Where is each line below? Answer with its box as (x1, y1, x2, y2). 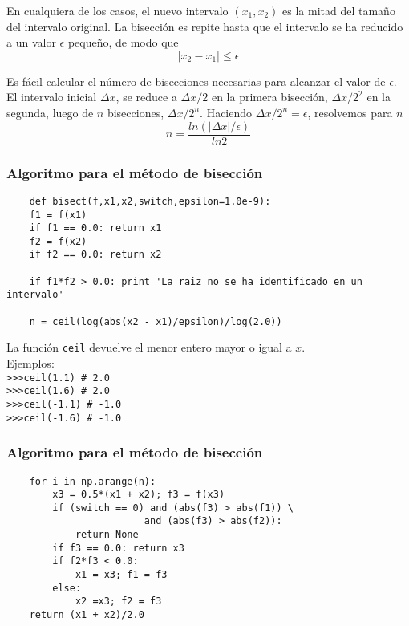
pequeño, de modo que (67, 34, 179, 51)
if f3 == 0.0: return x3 (52, 542, 184, 554)
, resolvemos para (307, 104, 393, 120)
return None (75, 529, 139, 541)
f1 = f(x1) (29, 209, 87, 221)
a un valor (6, 34, 56, 51)
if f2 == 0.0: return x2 (29, 249, 162, 261)
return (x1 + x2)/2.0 (29, 609, 144, 621)
